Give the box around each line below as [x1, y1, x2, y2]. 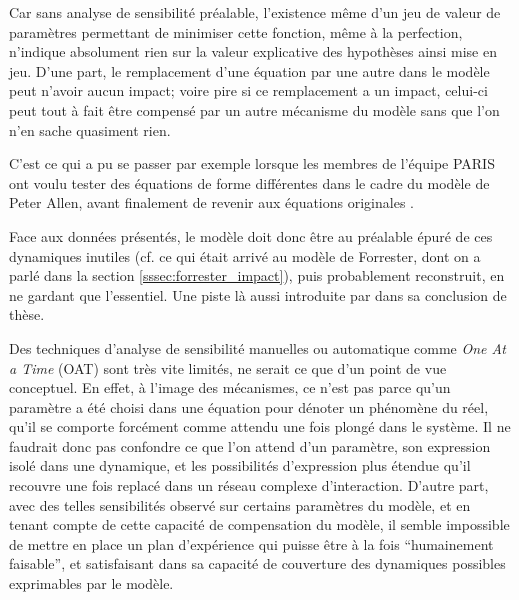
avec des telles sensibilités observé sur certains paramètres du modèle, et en [9, 494, 471, 515]
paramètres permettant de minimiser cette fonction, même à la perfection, [9, 21, 463, 42]
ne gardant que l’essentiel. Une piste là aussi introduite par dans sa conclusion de [9, 284, 507, 305]
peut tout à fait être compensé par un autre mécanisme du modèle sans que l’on [9, 99, 500, 120]
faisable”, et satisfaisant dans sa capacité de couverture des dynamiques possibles [9, 553, 506, 574]
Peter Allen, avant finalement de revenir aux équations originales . [9, 192, 414, 213]
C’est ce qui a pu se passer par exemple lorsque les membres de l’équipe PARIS [9, 153, 495, 174]
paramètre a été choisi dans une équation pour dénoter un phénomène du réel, [9, 396, 489, 417]
